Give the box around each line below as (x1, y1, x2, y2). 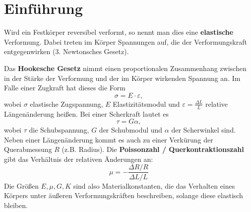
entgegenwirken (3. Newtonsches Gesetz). (4, 46, 129, 57)
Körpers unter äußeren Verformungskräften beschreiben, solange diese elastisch (4, 190, 243, 201)
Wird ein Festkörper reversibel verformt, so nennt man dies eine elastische (4, 27, 234, 37)
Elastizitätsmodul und (113, 98, 180, 109)
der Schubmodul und (99, 125, 163, 135)
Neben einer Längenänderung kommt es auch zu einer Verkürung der (4, 134, 213, 144)
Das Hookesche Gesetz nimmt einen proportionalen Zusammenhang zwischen (4, 63, 247, 73)
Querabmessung (4, 144, 52, 154)
